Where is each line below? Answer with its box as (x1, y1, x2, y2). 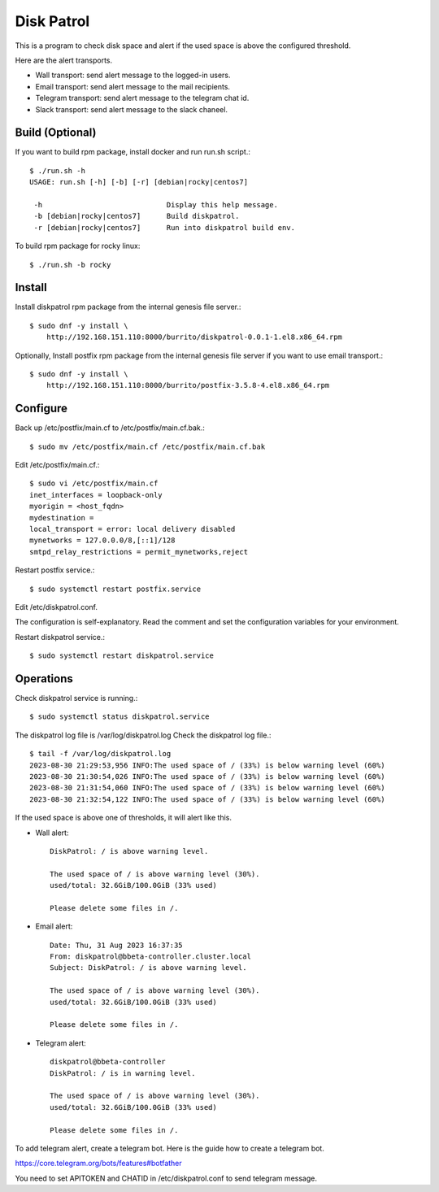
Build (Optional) (15, 126, 97, 140)
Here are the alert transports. (15, 55, 113, 65)
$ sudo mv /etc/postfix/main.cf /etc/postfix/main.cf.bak (29, 442, 266, 451)
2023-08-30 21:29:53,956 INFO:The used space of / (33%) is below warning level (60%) (29, 760, 385, 770)
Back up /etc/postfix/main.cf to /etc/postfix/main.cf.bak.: (15, 423, 205, 433)
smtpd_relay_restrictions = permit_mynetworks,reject (29, 547, 248, 556)
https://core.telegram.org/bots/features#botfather (15, 1159, 182, 1168)
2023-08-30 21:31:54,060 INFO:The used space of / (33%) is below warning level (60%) (29, 783, 385, 793)
